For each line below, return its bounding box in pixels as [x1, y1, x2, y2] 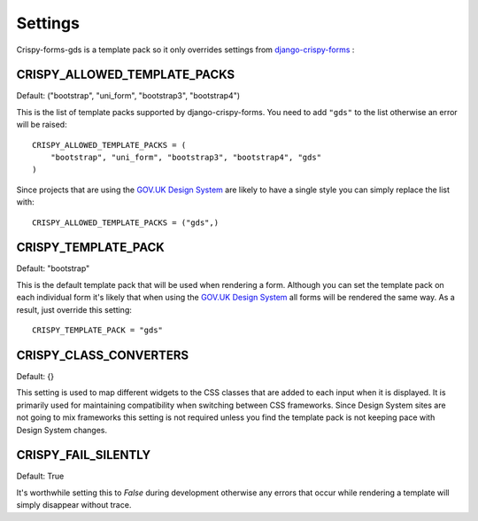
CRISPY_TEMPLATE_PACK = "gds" [32, 325, 164, 336]
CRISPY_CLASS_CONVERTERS [16, 347, 189, 362]
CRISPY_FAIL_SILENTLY [16, 447, 151, 463]
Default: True [16, 470, 65, 482]
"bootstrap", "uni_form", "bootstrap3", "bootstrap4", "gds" [50, 152, 322, 163]
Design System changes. [16, 424, 108, 435]
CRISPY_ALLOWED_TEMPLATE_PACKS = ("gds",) [32, 217, 220, 228]
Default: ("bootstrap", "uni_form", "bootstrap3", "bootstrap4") [16, 90, 241, 101]
